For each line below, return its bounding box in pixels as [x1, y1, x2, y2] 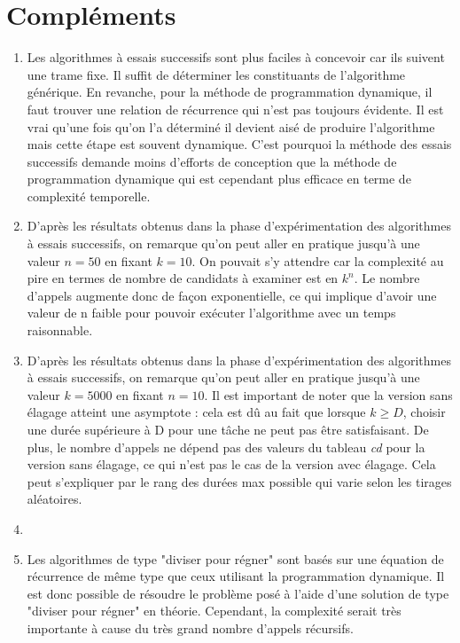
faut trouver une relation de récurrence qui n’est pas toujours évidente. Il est [27, 99, 444, 118]
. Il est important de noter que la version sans [204, 385, 453, 404]
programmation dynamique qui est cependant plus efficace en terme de [27, 169, 411, 188]
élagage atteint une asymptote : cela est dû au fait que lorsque [27, 403, 366, 421]
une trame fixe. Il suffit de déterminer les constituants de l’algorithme [27, 65, 406, 83]
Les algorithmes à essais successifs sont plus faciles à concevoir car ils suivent [27, 48, 445, 67]
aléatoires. [27, 490, 82, 508]
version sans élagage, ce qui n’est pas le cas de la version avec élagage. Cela [27, 455, 436, 474]
